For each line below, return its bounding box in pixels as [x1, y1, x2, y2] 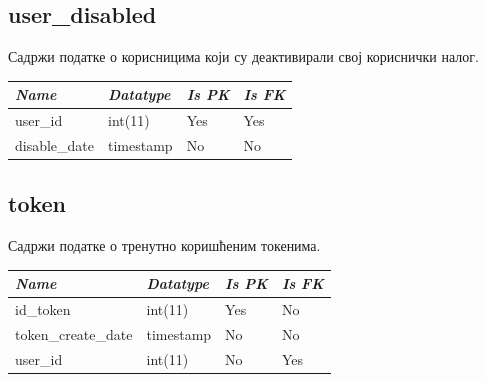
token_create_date [15, 324, 133, 345]
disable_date [15, 134, 95, 155]
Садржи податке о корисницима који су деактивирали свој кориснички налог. [8, 46, 479, 67]
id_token [15, 299, 71, 320]
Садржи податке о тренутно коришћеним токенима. [8, 235, 321, 256]
